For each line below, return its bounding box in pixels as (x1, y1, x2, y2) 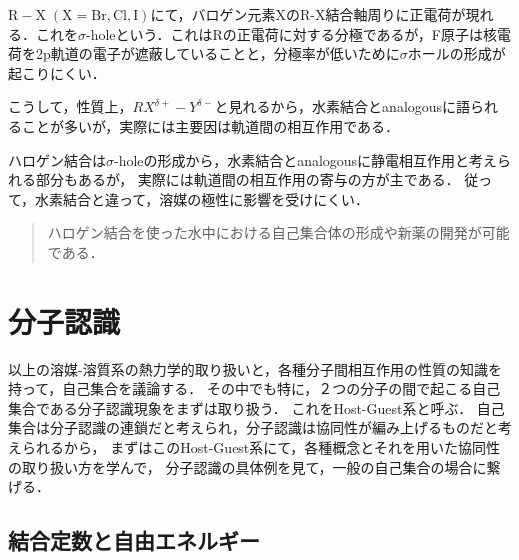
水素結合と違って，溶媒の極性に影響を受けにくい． (35, 188, 370, 209)
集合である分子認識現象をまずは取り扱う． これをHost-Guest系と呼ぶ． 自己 (8, 397, 505, 418)
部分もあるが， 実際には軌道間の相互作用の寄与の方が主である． (35, 169, 460, 190)
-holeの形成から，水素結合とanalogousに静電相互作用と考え (114, 149, 498, 170)
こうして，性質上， (8, 96, 133, 117)
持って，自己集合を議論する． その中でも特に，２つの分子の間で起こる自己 (8, 378, 501, 399)
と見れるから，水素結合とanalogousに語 (214, 96, 471, 117)
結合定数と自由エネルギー (8, 525, 260, 556)
